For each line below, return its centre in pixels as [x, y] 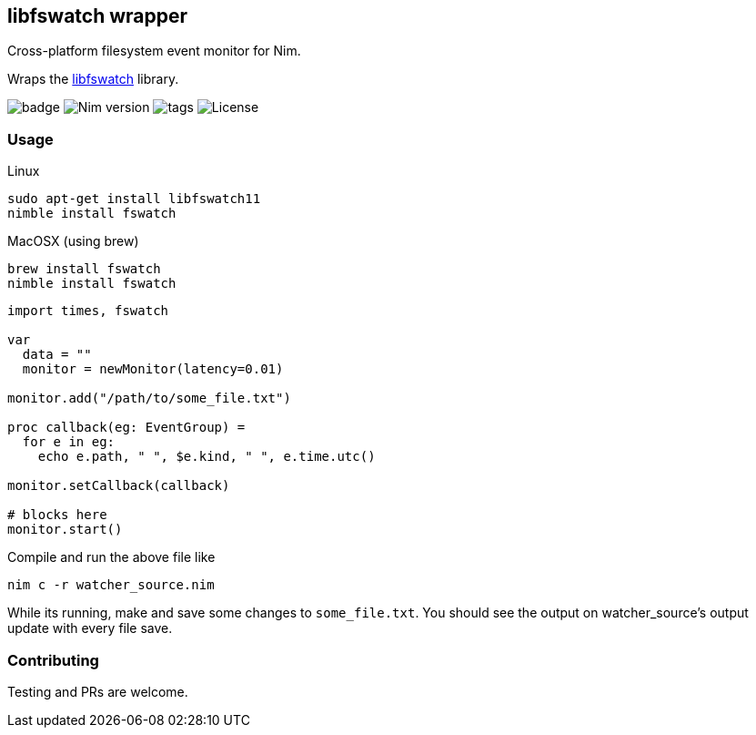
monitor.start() [65, 530]
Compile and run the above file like [111, 557]
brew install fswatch [84, 269]
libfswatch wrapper [98, 16]
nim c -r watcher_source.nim [111, 585]
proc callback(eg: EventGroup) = [126, 428]
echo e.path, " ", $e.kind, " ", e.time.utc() [207, 457]
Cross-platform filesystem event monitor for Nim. [154, 51]
